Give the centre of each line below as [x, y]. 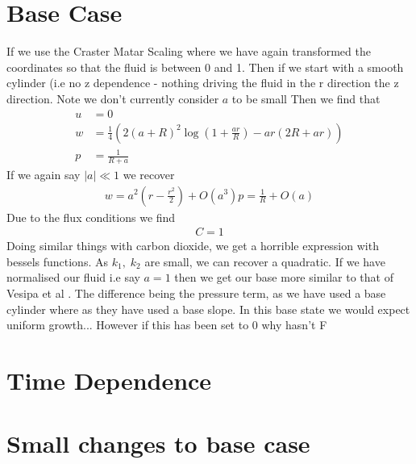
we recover [149, 174]
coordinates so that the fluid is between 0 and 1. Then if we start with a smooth [205, 67]
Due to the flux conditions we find [91, 217]
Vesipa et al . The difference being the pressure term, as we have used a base [196, 293]
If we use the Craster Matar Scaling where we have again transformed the [189, 51]
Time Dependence [109, 380]
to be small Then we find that [306, 98]
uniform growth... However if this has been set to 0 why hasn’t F [167, 325]
